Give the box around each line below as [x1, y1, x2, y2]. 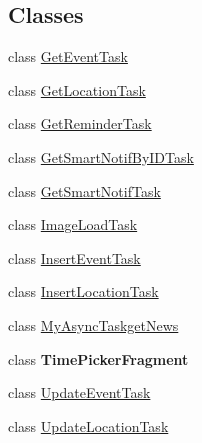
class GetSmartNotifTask [8, 180, 161, 201]
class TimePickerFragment [8, 348, 189, 369]
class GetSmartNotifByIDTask [8, 146, 194, 167]
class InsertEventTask [8, 247, 141, 268]
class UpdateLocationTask [8, 415, 169, 436]
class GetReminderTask [8, 113, 152, 134]
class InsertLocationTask [8, 281, 159, 302]
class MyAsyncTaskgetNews [8, 314, 179, 335]
